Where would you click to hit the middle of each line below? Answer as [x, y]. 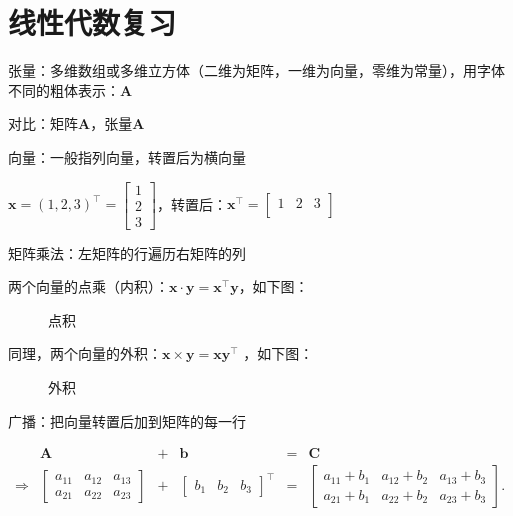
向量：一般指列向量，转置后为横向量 [127, 156]
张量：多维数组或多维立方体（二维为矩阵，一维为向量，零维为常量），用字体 [256, 70]
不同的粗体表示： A [70, 89]
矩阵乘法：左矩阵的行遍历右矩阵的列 [127, 252]
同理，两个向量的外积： [85, 353]
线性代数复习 [92, 22]
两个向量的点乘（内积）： [88, 286]
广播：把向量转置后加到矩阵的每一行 [127, 420]
